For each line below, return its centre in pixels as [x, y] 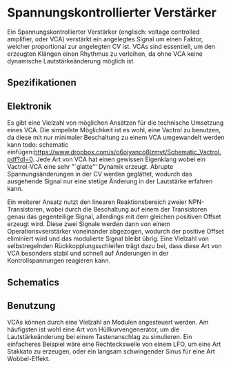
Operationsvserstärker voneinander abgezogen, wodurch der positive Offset [115, 232]
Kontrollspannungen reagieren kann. [59, 260]
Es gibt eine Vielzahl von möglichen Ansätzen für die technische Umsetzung [115, 123]
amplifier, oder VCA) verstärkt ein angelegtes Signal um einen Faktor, [105, 39]
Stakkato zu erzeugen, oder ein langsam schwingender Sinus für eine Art [111, 351]
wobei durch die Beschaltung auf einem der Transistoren [127, 209]
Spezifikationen [42, 83]
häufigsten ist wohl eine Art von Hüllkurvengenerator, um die [93, 329]
